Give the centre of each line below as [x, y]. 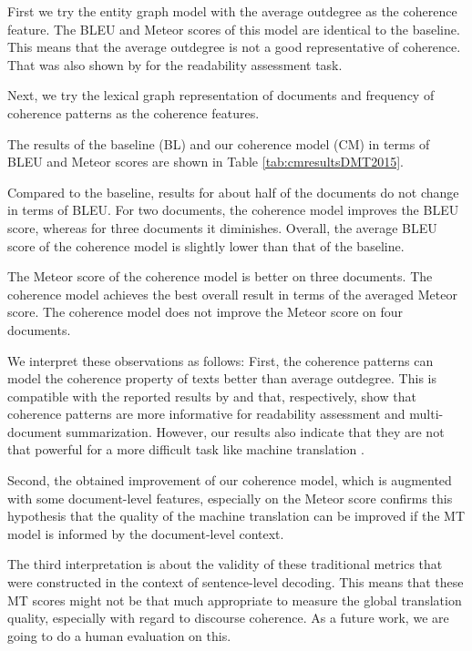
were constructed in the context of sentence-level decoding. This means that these [236, 582]
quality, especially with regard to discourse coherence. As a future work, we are [228, 618]
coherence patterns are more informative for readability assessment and [206, 414]
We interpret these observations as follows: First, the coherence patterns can [221, 360]
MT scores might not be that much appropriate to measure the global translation [235, 600]
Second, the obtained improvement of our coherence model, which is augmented [230, 480]
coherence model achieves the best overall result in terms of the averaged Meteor [232, 294]
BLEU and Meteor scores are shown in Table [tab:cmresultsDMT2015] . [205, 162]
